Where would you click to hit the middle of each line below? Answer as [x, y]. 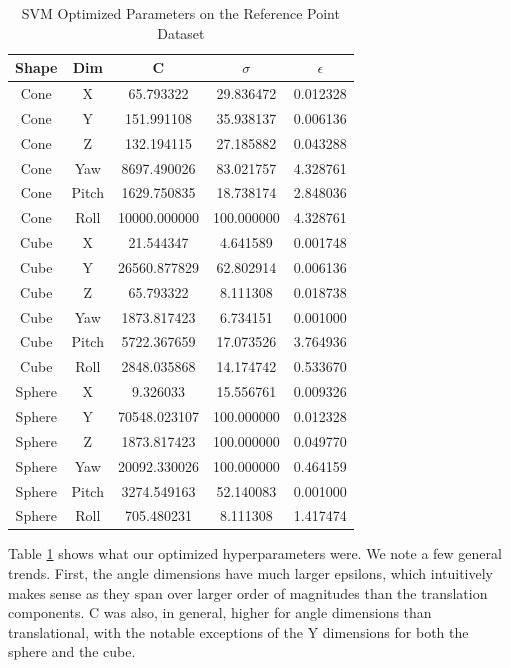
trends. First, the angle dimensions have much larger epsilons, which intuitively [250, 573]
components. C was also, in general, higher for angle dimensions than [220, 612]
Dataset [181, 32]
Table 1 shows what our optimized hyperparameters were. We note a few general [255, 553]
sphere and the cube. [72, 651]
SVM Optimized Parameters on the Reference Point [180, 13]
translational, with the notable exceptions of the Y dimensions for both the [238, 631]
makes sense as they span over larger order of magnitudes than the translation [248, 592]
